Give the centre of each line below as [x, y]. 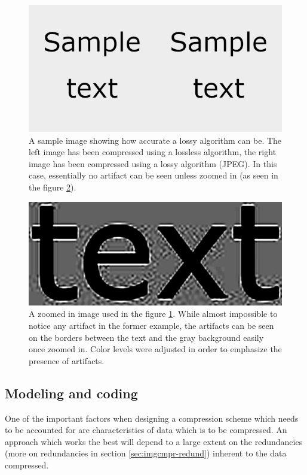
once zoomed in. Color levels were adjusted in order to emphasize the [155, 349]
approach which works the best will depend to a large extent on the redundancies [154, 441]
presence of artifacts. [67, 360]
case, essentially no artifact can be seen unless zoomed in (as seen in [153, 175]
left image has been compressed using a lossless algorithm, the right [153, 152]
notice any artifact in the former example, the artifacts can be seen [151, 326]
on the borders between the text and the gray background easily [146, 337]
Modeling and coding [71, 393]
